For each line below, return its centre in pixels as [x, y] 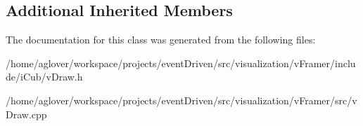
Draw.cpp [26, 114]
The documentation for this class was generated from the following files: [161, 40]
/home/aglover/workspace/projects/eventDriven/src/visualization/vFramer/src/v [181, 100]
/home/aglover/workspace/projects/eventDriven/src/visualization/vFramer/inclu [181, 63]
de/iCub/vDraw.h [44, 77]
